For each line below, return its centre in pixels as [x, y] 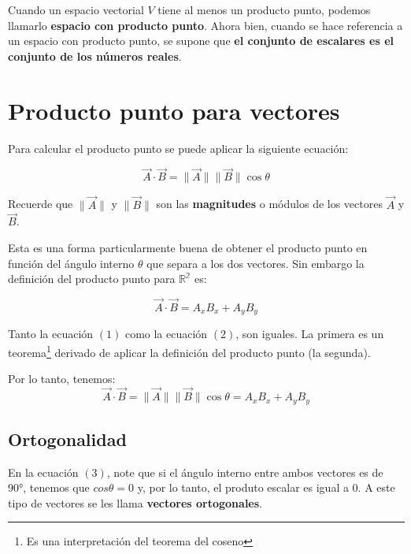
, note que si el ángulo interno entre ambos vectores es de [245, 472]
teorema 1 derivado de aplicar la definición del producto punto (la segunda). [189, 351]
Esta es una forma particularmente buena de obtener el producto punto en [188, 247]
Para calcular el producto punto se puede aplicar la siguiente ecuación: [178, 148]
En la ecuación [43, 472]
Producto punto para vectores [174, 110]
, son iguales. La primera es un [310, 334]
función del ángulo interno [71, 263]
